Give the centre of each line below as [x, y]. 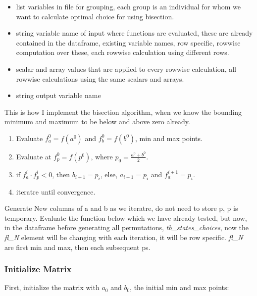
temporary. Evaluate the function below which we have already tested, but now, [126, 218]
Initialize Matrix [38, 269]
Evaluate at [34, 156]
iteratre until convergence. [56, 191]
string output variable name [58, 95]
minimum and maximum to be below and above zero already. [97, 122]
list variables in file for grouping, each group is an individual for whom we [128, 6]
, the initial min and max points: [180, 287]
